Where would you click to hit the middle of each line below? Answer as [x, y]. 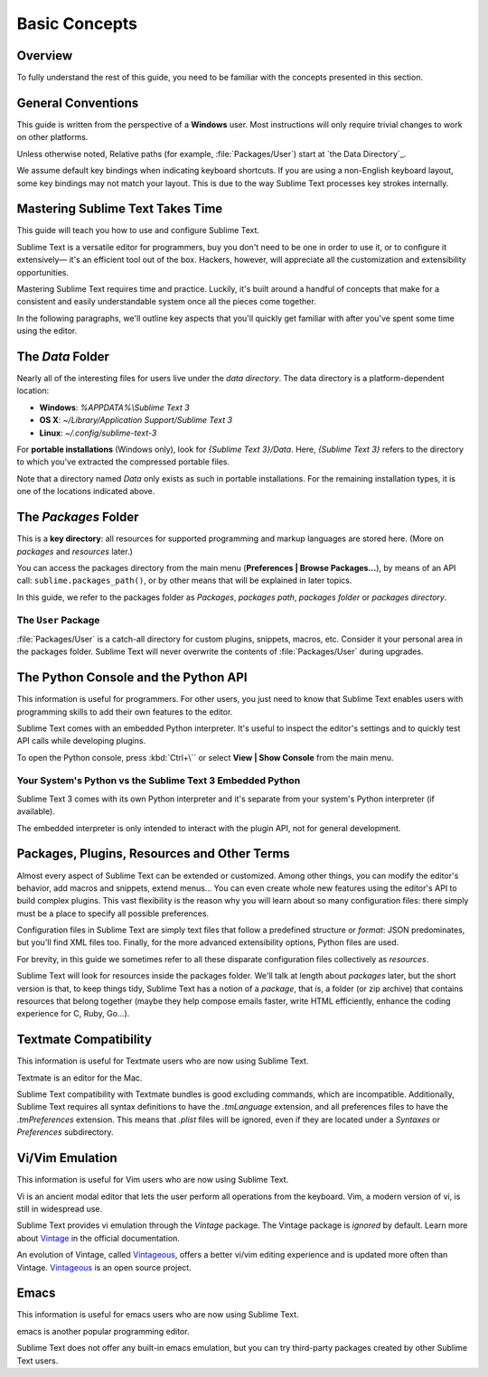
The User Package [58, 621]
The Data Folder [63, 356]
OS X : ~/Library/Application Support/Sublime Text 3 [136, 420]
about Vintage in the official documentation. [99, 1238]
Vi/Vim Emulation [67, 1158]
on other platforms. [52, 137]
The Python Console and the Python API [132, 678]
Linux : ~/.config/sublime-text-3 [98, 433]
